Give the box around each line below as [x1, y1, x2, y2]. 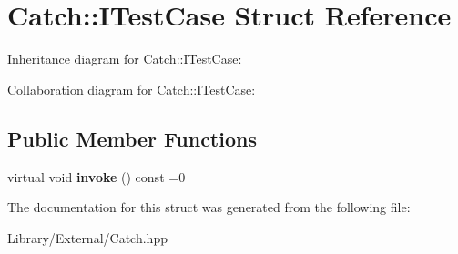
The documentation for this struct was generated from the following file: [7, 198, 411, 217]
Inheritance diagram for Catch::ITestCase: [7, 49, 242, 68]
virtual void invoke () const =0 [7, 167, 186, 186]
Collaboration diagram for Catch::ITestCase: [7, 79, 256, 98]
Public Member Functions [7, 124, 257, 152]
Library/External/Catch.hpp [7, 228, 168, 247]
